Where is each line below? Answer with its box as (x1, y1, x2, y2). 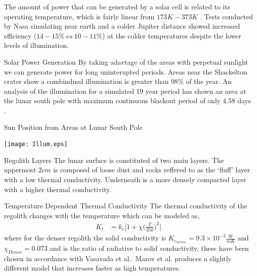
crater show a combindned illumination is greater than (4, 76, 169, 86)
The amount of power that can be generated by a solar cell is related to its (4, 1, 230, 11)
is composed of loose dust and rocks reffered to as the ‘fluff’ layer (53, 164, 250, 175)
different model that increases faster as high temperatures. (4, 263, 181, 273)
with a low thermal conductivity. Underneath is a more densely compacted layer (4, 174, 247, 184)
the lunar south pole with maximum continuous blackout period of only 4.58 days (4, 95, 251, 106)
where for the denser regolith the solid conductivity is (4, 233, 166, 243)
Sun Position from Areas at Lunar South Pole (4, 121, 143, 132)
